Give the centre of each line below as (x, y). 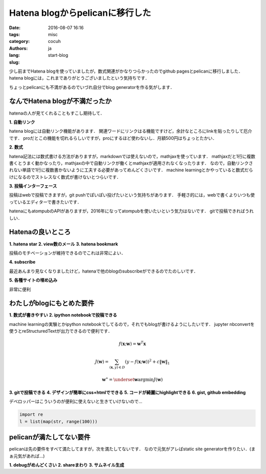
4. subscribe (22, 262)
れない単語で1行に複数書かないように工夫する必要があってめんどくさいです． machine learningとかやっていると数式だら (131, 170)
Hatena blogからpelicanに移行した (80, 13)
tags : (15, 34)
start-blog (58, 55)
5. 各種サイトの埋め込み (33, 280)
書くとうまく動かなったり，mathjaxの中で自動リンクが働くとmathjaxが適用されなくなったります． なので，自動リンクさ (131, 163)
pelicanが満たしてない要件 (50, 437)
